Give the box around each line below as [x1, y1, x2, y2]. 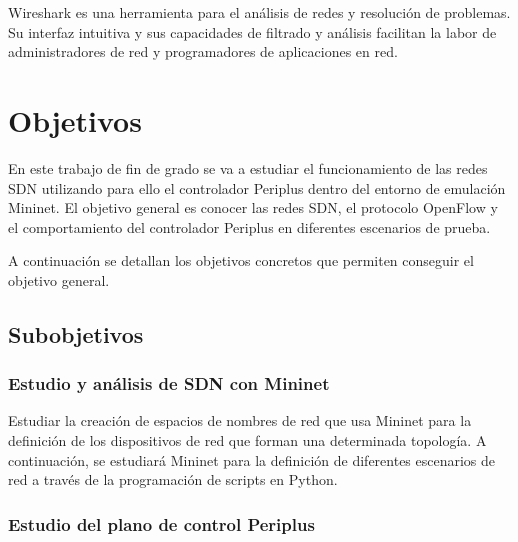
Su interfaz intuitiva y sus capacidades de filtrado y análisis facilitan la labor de [8, 21, 497, 42]
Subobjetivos [8, 318, 144, 349]
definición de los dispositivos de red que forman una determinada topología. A [8, 430, 487, 451]
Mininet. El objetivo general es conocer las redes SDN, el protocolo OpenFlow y [8, 197, 498, 218]
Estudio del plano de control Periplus [8, 511, 315, 536]
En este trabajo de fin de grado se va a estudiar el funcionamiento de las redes [8, 157, 488, 178]
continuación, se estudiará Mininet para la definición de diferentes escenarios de [8, 449, 496, 470]
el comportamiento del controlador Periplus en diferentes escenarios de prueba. [8, 216, 491, 237]
